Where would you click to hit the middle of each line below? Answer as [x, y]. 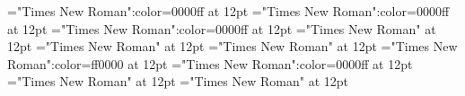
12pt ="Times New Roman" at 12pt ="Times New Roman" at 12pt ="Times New [232, 46]
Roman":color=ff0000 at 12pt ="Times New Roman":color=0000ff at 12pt [210, 63]
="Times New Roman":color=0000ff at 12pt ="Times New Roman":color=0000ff [228, 11]
